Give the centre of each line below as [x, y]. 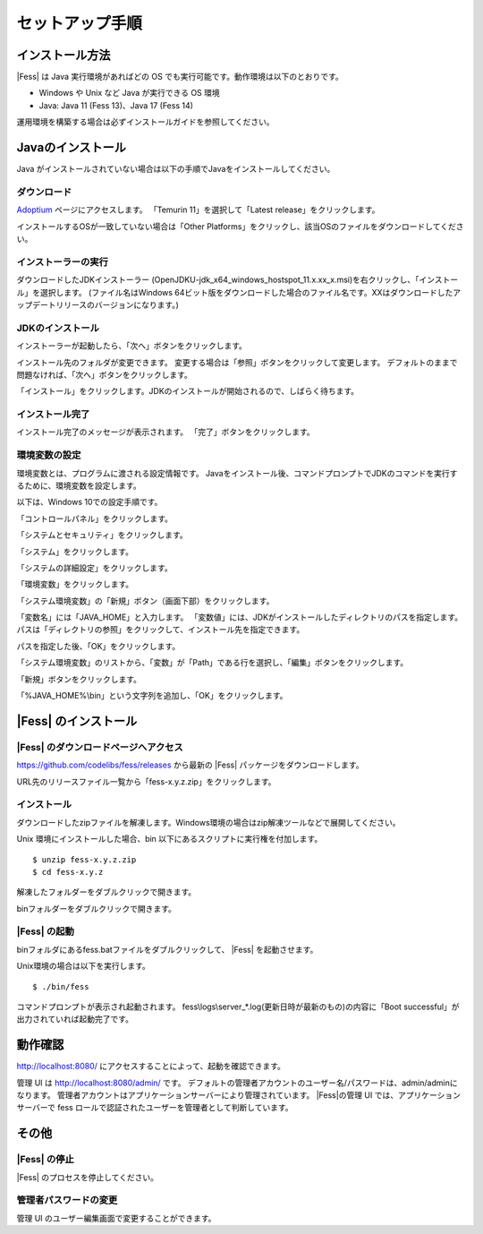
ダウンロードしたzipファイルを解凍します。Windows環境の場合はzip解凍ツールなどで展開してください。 [208, 822]
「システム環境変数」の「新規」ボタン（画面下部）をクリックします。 [145, 601]
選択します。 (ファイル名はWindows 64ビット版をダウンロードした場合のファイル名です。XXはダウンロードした [246, 292]
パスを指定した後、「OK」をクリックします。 [98, 646]
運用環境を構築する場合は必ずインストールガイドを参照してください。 [145, 122]
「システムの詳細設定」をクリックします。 [95, 568]
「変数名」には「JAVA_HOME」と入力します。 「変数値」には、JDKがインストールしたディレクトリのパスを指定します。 [240, 617]
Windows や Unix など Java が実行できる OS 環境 [130, 93]
